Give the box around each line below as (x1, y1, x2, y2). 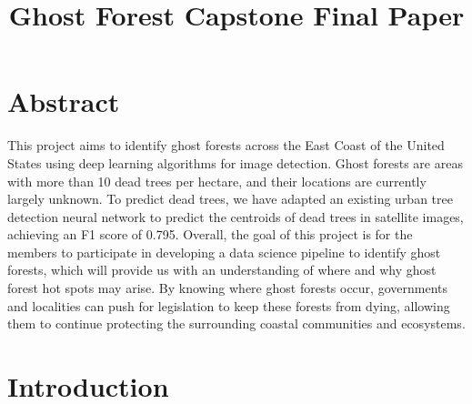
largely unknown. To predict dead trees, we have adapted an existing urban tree (7, 189, 453, 208)
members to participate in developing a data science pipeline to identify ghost (7, 242, 441, 261)
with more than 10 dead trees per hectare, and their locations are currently (7, 171, 427, 190)
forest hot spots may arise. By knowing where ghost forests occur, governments (7, 278, 447, 298)
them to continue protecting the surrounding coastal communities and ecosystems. (7, 314, 466, 333)
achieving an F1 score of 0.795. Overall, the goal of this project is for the (7, 225, 413, 244)
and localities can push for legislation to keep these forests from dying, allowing (7, 296, 450, 315)
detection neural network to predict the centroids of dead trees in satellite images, (7, 207, 464, 226)
